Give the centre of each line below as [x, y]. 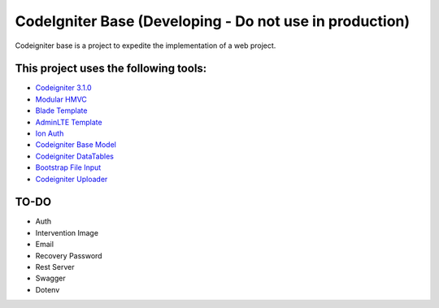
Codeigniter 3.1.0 [64, 88]
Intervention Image [67, 232]
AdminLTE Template [69, 122]
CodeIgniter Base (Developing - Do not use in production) [213, 21]
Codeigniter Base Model [76, 145]
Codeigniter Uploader [72, 179]
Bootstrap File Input [68, 167]
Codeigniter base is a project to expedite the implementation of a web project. [146, 46]
